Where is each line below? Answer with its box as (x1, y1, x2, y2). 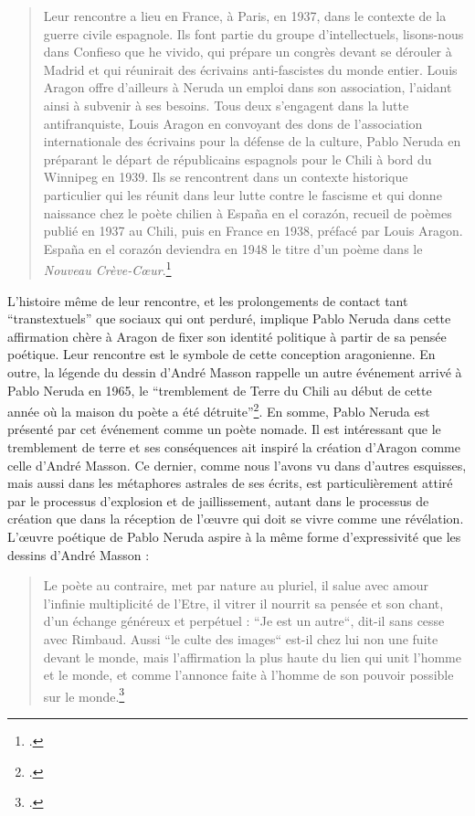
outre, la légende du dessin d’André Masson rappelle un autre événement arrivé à (7, 362, 462, 381)
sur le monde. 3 (43, 684, 125, 705)
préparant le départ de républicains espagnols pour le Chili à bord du (43, 149, 432, 168)
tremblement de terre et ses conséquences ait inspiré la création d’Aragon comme (7, 437, 460, 456)
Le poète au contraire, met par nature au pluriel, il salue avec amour (43, 576, 429, 595)
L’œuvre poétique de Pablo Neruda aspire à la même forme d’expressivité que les (7, 526, 461, 546)
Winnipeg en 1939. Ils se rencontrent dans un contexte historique (43, 167, 408, 186)
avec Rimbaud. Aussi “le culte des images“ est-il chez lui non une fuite (43, 629, 438, 648)
